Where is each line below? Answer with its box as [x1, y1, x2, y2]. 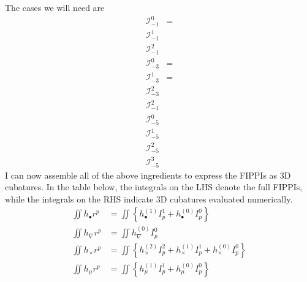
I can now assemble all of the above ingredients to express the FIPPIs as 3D [5, 168, 291, 181]
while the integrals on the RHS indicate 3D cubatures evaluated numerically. [5, 192, 293, 205]
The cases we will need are [5, 1, 105, 13]
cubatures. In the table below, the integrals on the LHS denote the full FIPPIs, [5, 180, 303, 193]
